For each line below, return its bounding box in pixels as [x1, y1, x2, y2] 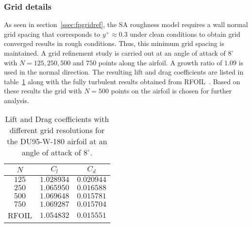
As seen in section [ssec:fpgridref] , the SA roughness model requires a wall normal [4, 19, 248, 30]
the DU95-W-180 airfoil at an [7, 135, 107, 147]
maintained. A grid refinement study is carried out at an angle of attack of [4, 48, 226, 58]
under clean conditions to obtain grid [130, 29, 240, 39]
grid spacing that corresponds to [4, 29, 101, 39]
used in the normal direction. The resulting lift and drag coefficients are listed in [4, 67, 244, 77]
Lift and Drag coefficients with [5, 113, 109, 124]
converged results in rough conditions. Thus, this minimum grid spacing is [4, 38, 224, 48]
